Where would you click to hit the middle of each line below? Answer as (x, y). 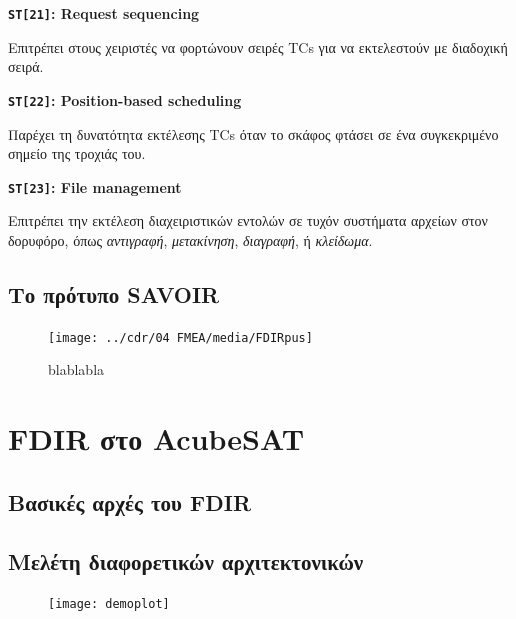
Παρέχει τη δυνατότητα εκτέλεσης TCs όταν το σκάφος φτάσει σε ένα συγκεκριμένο (253, 133)
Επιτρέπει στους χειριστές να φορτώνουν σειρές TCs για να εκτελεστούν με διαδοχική (258, 46)
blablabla (76, 369)
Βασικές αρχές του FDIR (130, 501)
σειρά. (26, 66)
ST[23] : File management (95, 186)
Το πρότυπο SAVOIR (114, 293)
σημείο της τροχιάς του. (77, 153)
